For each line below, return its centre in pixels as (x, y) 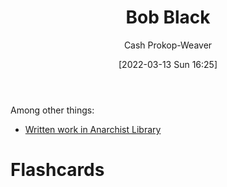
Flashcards (57, 170)
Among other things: (52, 110)
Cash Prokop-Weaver (168, 45)
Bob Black (168, 17)
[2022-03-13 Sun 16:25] (168, 64)
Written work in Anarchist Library (93, 129)
